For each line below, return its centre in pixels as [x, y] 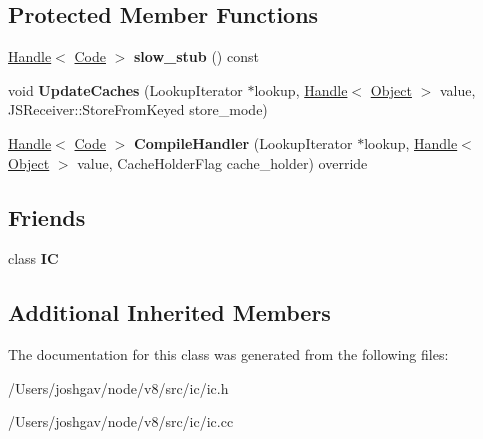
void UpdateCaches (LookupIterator [125, 89]
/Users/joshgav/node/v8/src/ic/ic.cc [121, 421]
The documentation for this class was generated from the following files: [228, 354]
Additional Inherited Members [169, 312]
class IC [33, 258]
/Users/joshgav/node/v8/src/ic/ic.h [118, 387]
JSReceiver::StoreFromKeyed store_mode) [138, 109]
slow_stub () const [196, 56]
